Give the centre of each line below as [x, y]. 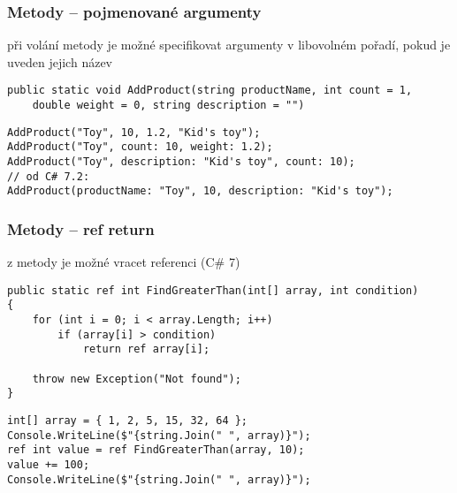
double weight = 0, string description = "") [168, 106]
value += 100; [49, 465]
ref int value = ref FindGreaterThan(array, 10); [156, 450]
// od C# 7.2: [49, 176]
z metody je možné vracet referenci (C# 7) [124, 262]
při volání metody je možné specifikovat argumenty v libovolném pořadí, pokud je [229, 45]
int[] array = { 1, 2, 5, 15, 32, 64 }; [128, 421]
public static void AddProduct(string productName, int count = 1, [210, 91]
